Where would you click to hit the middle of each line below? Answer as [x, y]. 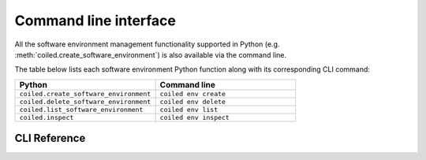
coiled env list [189, 109]
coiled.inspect [47, 117]
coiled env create [193, 93]
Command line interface [95, 20]
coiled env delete [193, 101]
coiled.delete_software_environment [85, 101]
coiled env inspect [195, 117]
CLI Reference [50, 138]
